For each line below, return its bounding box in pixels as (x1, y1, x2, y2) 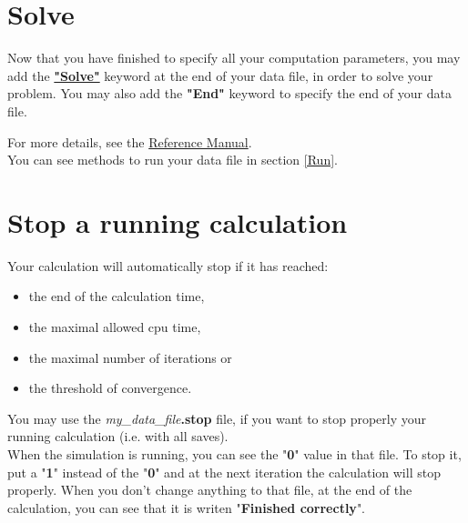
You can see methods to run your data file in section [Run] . (7, 150, 338, 169)
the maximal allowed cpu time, (28, 317, 201, 336)
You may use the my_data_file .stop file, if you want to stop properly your (7, 408, 427, 427)
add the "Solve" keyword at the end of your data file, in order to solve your (7, 65, 433, 85)
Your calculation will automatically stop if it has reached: (7, 256, 329, 275)
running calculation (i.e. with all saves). (7, 427, 229, 446)
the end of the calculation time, (28, 287, 205, 306)
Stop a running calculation (7, 203, 348, 240)
